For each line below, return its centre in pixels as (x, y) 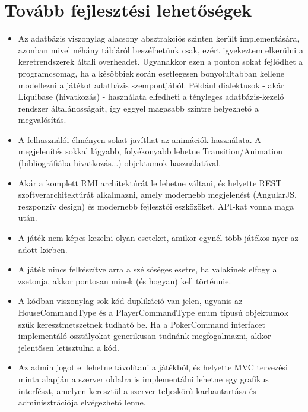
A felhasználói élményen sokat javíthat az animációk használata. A (139, 139)
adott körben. (43, 249)
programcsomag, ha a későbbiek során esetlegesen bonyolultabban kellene (151, 73)
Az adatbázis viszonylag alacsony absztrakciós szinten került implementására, (159, 38)
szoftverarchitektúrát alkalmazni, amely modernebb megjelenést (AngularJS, (157, 194)
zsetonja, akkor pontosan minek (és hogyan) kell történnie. (125, 281)
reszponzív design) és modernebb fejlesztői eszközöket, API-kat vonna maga (156, 206)
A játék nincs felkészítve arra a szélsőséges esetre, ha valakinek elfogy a (147, 269)
